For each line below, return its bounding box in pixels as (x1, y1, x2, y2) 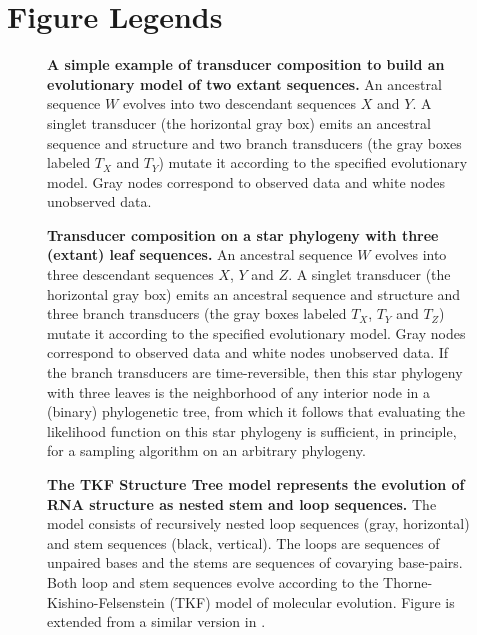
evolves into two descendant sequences (122, 93, 357, 114)
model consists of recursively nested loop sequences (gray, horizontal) (47, 513, 470, 534)
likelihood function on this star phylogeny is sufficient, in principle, (47, 420, 457, 441)
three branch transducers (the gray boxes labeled (47, 303, 347, 324)
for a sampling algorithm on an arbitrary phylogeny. (47, 440, 366, 461)
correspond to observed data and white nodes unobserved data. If (47, 342, 449, 363)
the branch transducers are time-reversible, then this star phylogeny (47, 362, 463, 383)
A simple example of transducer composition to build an (47, 54, 445, 75)
